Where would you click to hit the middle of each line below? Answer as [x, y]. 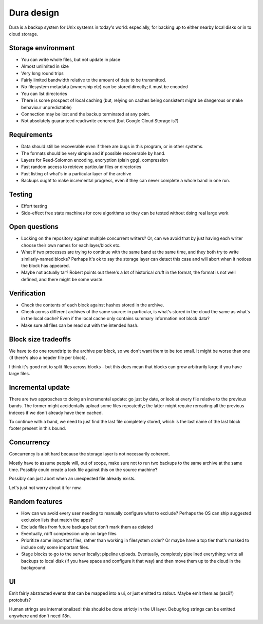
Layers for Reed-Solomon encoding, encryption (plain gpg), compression [94, 160]
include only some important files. [55, 547]
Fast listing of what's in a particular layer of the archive [76, 173]
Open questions [34, 227]
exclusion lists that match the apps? [57, 520]
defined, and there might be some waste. [63, 279]
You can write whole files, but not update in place [71, 59]
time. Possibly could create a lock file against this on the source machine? [83, 470]
